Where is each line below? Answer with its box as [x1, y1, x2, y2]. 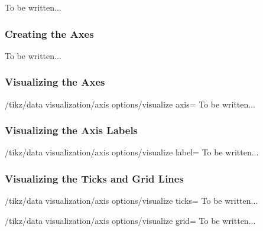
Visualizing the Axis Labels [5, 123, 138, 138]
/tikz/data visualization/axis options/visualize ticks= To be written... [5, 194, 258, 207]
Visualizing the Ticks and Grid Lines [5, 171, 184, 186]
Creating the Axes [5, 26, 94, 41]
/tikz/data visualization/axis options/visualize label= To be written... [5, 146, 259, 158]
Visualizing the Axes [5, 74, 105, 89]
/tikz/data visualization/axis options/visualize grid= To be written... [5, 214, 256, 226]
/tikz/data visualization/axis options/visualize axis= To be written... [5, 97, 255, 110]
